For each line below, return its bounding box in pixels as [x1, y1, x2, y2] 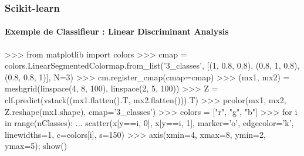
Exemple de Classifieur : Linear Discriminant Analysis [5, 25, 229, 38]
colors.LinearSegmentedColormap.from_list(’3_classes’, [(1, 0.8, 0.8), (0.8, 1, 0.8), [5, 59, 300, 72]
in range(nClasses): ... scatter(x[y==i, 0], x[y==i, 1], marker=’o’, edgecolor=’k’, [5, 117, 294, 129]
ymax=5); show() [5, 140, 67, 152]
